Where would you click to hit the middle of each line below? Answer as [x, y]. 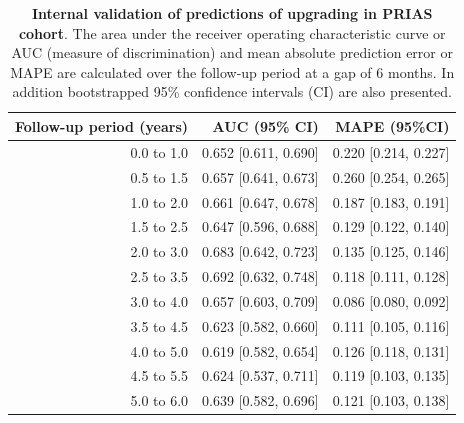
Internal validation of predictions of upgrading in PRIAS [232, 13]
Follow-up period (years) [102, 125]
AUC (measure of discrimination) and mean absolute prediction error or [232, 52]
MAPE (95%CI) [392, 125]
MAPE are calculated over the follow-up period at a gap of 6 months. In [232, 71]
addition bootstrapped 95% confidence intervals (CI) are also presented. [232, 91]
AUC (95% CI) [265, 125]
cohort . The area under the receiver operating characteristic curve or [232, 32]
